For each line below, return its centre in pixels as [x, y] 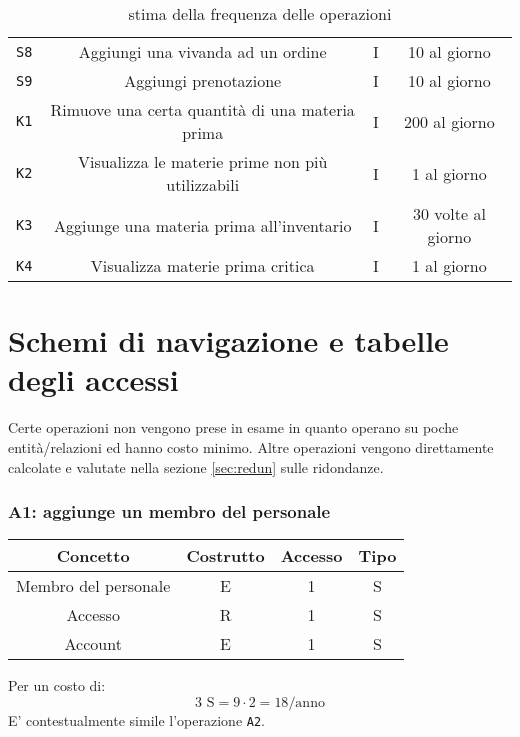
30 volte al [449, 213]
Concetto [93, 556]
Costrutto [225, 556]
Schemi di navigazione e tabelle [228, 340]
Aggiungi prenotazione [203, 80]
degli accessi [93, 379]
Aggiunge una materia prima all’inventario [202, 225]
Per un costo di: [57, 685]
